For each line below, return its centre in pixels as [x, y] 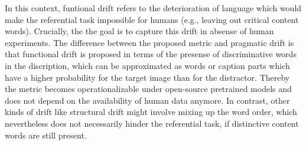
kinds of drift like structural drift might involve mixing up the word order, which [151, 112]
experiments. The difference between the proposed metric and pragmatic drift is [149, 42]
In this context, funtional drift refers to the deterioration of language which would [153, 8]
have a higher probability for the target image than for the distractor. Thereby [147, 77]
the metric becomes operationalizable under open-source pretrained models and [148, 89]
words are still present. [46, 135]
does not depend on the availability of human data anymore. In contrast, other [147, 100]
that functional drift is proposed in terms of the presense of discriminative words [151, 54]
